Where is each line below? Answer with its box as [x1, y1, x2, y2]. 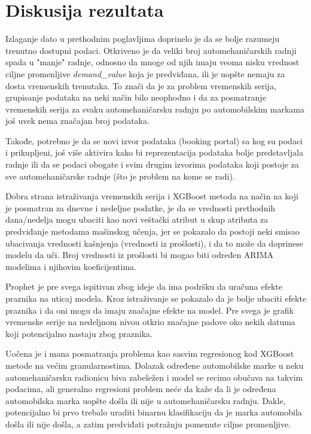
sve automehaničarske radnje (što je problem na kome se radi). [5, 169, 235, 182]
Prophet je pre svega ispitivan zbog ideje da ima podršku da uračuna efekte [5, 280, 282, 293]
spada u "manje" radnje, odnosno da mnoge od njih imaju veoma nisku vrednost [5, 56, 300, 68]
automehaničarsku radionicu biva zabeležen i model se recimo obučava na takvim [5, 371, 303, 383]
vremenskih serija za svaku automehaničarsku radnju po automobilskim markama [5, 102, 304, 115]
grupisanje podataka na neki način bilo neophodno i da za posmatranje [5, 91, 266, 104]
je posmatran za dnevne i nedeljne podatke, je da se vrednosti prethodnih [5, 201, 276, 214]
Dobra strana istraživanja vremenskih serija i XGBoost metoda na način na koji [5, 190, 298, 202]
